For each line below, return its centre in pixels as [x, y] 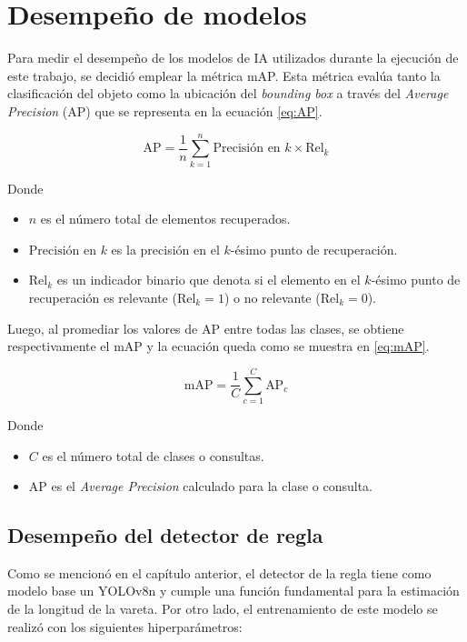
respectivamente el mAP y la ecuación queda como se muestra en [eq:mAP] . [219, 346]
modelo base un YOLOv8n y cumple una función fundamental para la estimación [233, 591]
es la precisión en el [165, 249]
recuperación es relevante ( [103, 297]
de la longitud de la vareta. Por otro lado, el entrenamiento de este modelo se [223, 609]
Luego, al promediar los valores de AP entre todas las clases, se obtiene [206, 328]
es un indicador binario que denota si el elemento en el [209, 280]
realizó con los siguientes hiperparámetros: [125, 626]
